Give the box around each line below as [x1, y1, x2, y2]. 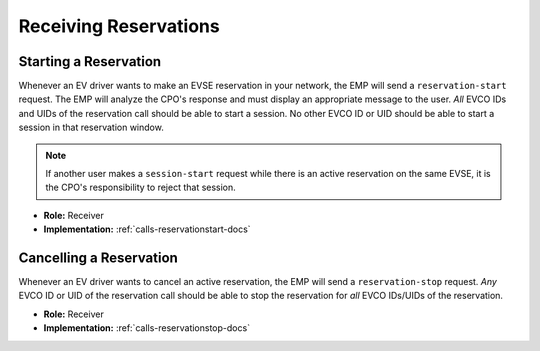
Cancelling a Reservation [18, 250, 179, 266]
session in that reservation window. [18, 121, 164, 134]
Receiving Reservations [18, 15, 220, 37]
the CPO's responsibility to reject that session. [45, 181, 237, 194]
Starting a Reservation [18, 53, 162, 70]
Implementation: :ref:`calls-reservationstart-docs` [43, 223, 251, 235]
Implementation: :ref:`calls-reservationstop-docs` [43, 322, 250, 334]
